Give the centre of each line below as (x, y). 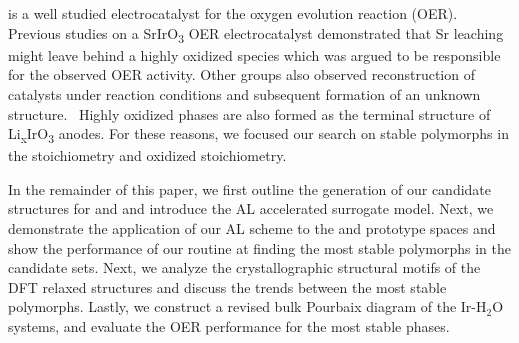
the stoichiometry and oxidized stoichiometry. (147, 155)
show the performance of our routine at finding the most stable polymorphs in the (259, 247)
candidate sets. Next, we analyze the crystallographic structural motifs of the (244, 267)
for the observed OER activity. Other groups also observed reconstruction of (241, 74)
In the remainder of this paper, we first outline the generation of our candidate (250, 188)
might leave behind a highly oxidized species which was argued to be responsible (254, 54)
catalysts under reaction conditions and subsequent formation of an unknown (244, 93)
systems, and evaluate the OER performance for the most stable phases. (229, 325)
